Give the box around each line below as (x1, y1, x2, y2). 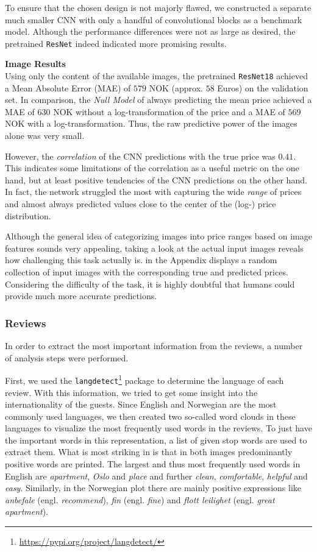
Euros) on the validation (217, 81, 308, 94)
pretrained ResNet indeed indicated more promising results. (5, 37, 227, 49)
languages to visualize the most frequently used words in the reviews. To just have (5, 422, 312, 434)
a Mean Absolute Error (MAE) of (5, 81, 131, 94)
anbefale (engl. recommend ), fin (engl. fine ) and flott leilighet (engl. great (5, 493, 275, 506)
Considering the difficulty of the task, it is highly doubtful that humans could (5, 277, 295, 290)
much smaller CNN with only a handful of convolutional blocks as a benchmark (5, 13, 302, 26)
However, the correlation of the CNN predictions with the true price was (5, 149, 276, 162)
